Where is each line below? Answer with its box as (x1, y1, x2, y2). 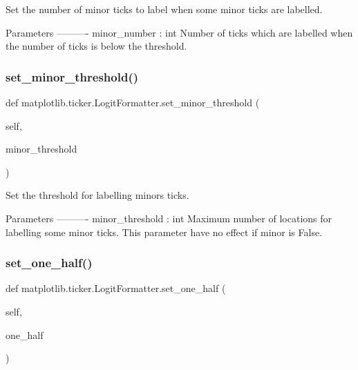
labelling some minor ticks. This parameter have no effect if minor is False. (6, 224, 323, 239)
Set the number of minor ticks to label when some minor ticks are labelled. (6, 2, 323, 16)
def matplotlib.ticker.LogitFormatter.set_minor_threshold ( (6, 95, 260, 109)
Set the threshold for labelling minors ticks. (6, 188, 189, 202)
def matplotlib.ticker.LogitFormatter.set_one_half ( (6, 281, 226, 295)
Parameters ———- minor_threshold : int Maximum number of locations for (6, 211, 332, 225)
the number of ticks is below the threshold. (6, 39, 187, 53)
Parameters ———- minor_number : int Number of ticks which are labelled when (6, 25, 353, 39)
